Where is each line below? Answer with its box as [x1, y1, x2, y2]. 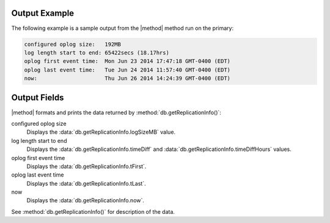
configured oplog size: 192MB [24, 40, 122, 48]
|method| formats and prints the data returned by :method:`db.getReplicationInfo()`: [11, 109, 221, 116]
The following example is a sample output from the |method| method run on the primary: [11, 24, 234, 32]
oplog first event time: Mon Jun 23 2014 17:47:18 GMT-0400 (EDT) [24, 58, 231, 65]
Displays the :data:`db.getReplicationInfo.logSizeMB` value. [26, 128, 176, 136]
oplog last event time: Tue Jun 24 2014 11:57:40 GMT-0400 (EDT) [24, 66, 231, 73]
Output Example [11, 8, 75, 18]
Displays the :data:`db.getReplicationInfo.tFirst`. [26, 163, 147, 170]
